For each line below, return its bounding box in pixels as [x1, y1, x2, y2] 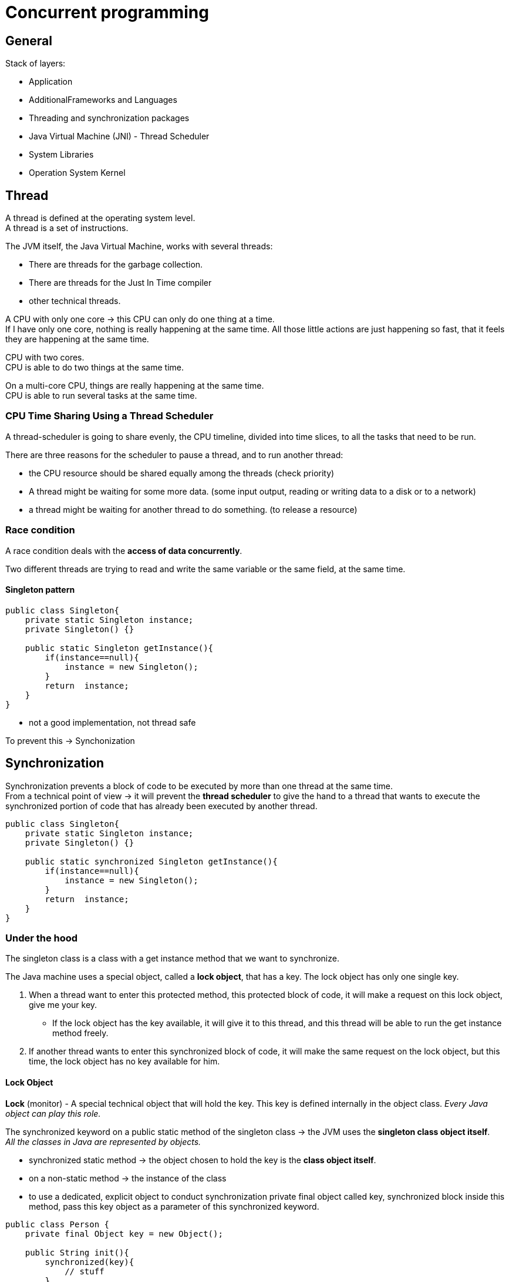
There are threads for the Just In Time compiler [29, 278, 212, 288]
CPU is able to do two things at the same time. [5, 362, 184, 373]
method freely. [52, 1028, 109, 1039]
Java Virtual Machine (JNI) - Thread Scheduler [29, 131, 210, 142]
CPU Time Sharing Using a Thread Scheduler [5, 410, 214, 422]
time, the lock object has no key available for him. [29, 1056, 220, 1067]
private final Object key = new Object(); [25, 1228, 223, 1238]
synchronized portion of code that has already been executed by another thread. [5, 800, 318, 811]
